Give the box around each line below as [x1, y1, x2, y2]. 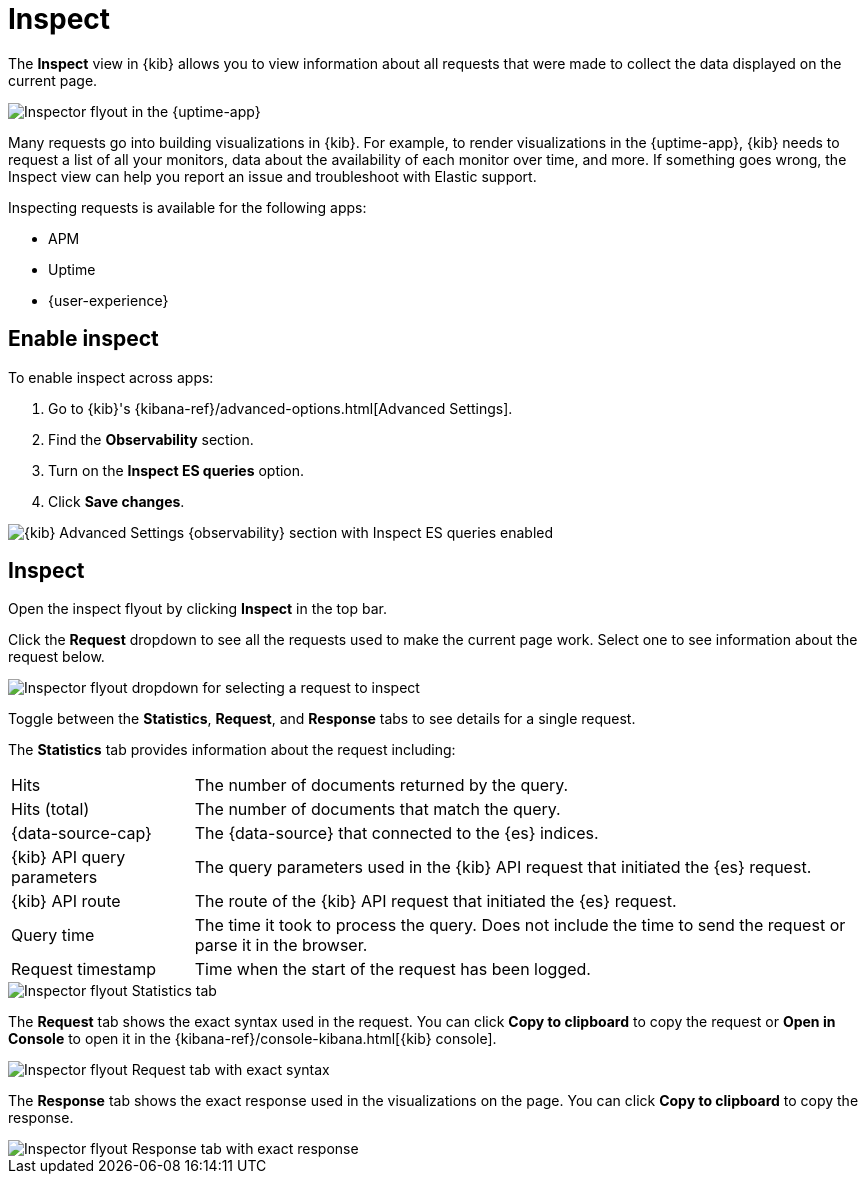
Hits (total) [11, 799, 90, 820]
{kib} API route [11, 891, 121, 912]
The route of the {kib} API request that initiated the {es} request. [194, 891, 677, 912]
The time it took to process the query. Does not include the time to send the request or [194, 915, 846, 936]
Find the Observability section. [48, 430, 254, 448]
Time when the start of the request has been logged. [194, 959, 591, 980]
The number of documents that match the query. [194, 799, 561, 820]
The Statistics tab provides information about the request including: [8, 741, 456, 759]
